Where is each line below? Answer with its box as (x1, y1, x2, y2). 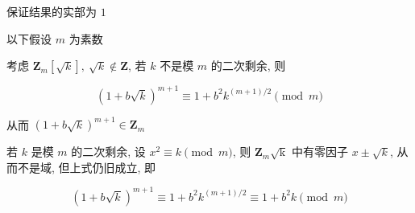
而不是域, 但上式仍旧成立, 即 (6, 158, 156, 175)
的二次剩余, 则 (210, 57, 286, 74)
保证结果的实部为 (6, 3, 97, 19)
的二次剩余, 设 (71, 143, 146, 160)
